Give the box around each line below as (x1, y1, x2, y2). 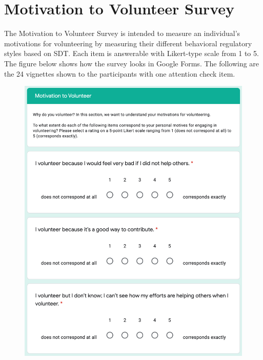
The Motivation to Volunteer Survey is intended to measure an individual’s (4, 28, 240, 39)
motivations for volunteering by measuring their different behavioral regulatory (4, 38, 252, 48)
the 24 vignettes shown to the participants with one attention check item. (4, 68, 235, 79)
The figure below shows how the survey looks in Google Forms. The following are (4, 58, 259, 68)
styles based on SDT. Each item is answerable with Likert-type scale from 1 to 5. (4, 48, 259, 59)
